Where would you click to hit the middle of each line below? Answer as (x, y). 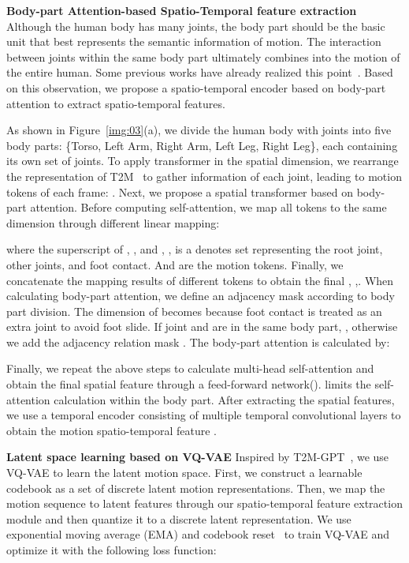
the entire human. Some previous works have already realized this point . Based (200, 72)
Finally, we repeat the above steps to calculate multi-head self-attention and (190, 368)
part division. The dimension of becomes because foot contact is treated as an (194, 311)
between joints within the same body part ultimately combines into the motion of (203, 56)
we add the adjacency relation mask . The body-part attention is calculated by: (198, 342)
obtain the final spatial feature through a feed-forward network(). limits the (189, 384)
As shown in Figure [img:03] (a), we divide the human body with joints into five (199, 130)
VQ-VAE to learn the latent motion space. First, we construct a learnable (184, 473)
